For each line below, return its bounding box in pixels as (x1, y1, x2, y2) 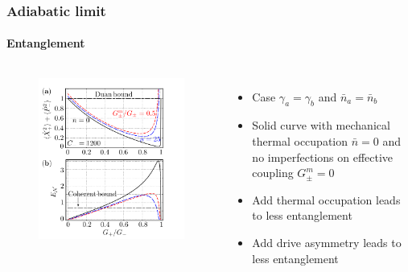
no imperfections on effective (252, 148, 394, 165)
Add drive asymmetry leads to (252, 234, 402, 250)
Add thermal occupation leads (252, 191, 401, 208)
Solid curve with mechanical (252, 117, 390, 134)
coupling (252, 164, 294, 181)
